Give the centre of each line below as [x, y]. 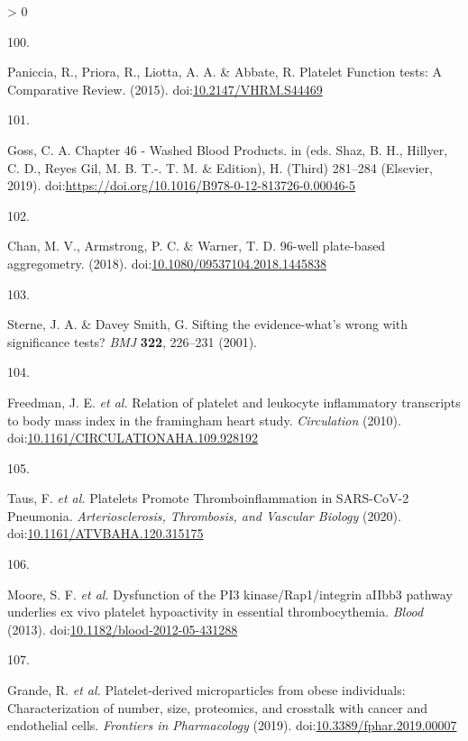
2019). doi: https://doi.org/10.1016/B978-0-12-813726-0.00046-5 [182, 185]
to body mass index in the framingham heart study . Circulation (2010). [204, 420]
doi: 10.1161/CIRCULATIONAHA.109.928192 [133, 438]
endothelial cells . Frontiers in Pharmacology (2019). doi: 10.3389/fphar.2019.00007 [232, 725]
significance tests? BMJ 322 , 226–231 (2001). [132, 341]
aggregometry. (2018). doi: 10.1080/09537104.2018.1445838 [167, 263]
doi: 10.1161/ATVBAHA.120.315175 [106, 533]
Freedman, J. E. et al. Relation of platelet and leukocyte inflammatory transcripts [234, 402]
